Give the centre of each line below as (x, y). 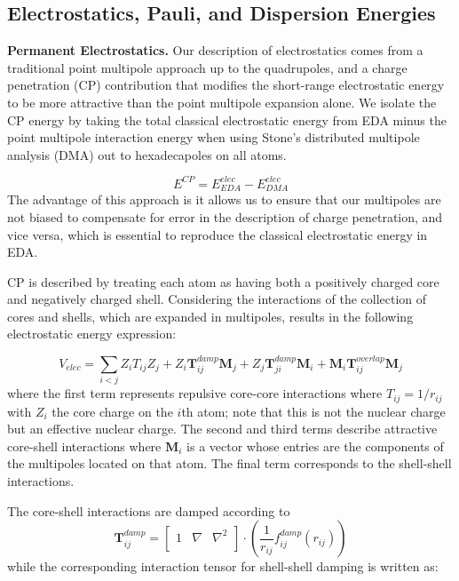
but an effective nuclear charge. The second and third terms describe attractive (222, 429)
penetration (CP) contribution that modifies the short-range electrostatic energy (226, 85)
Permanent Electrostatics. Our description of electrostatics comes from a (215, 50)
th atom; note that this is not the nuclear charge (313, 411)
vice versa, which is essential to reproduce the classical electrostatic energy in (218, 234)
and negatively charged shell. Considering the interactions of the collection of (217, 299)
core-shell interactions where (84, 446)
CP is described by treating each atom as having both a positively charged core (223, 281)
